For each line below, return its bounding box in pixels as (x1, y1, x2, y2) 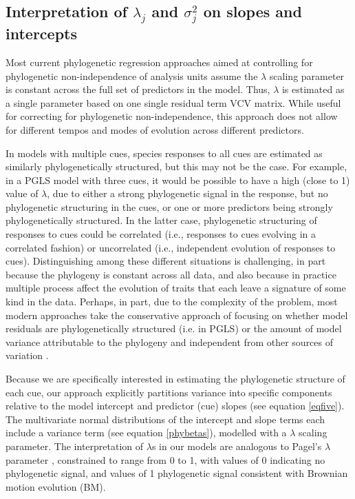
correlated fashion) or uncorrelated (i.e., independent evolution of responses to (6, 240, 336, 254)
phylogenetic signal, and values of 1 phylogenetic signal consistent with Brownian (6, 466, 348, 480)
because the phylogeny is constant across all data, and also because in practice (6, 267, 336, 281)
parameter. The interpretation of (6, 438, 144, 453)
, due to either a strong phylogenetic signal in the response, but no (47, 186, 328, 201)
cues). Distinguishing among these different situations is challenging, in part (6, 254, 326, 268)
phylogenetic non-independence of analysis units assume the (6, 68, 258, 83)
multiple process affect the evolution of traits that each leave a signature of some (6, 281, 346, 295)
